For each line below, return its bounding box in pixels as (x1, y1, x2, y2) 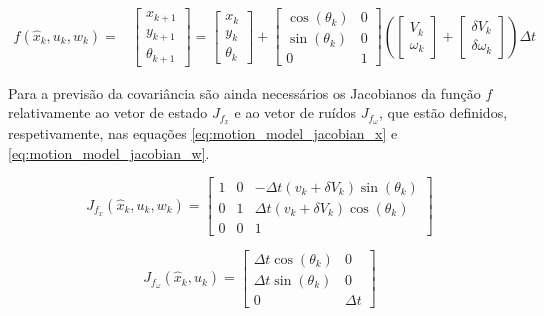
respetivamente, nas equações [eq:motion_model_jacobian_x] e (8, 123, 398, 144)
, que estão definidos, (378, 102, 508, 123)
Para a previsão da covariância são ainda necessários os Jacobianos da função (8, 82, 481, 103)
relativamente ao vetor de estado (8, 102, 208, 123)
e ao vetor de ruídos (234, 102, 356, 123)
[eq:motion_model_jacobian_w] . (8, 142, 210, 163)
